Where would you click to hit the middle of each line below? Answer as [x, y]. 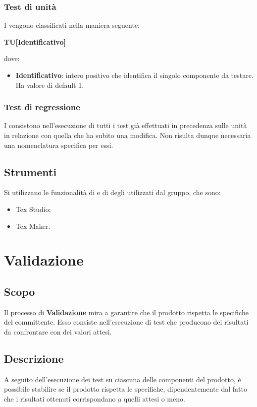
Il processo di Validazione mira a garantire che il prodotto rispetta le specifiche [126, 312]
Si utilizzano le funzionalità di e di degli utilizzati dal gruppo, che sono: [112, 192]
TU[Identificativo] [35, 41]
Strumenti [30, 171]
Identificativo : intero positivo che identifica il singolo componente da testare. [134, 75]
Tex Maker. [33, 226]
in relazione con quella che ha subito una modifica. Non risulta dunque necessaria [128, 135]
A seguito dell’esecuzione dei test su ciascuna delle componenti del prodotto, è [123, 379]
